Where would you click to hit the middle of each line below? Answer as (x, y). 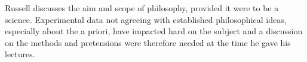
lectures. (20, 54)
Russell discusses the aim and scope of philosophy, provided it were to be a (142, 8)
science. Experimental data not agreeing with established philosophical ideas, (146, 19)
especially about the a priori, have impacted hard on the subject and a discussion (154, 31)
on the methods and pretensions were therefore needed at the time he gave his (148, 42)
